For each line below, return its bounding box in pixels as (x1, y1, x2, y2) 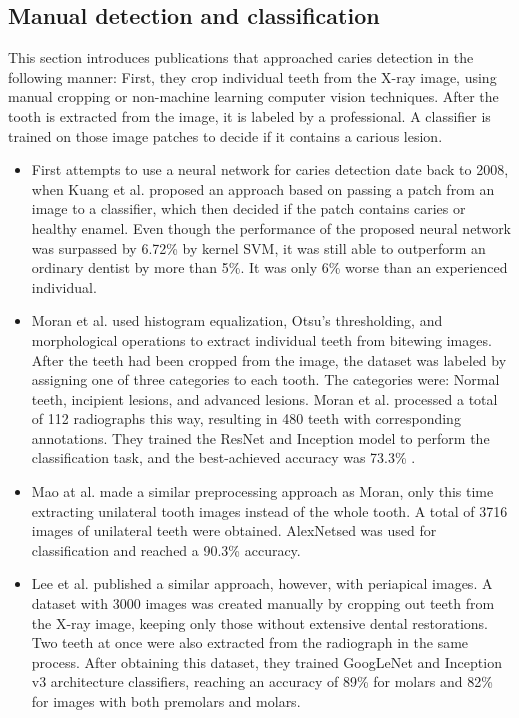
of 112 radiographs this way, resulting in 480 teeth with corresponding (31, 408, 461, 429)
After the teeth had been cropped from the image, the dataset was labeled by (31, 349, 507, 370)
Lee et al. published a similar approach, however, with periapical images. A (31, 573, 493, 594)
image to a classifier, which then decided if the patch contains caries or (31, 198, 466, 219)
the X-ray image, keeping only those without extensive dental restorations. (31, 612, 488, 633)
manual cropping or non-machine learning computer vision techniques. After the (8, 86, 499, 107)
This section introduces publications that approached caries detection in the (8, 47, 474, 68)
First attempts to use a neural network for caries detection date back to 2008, (31, 159, 509, 180)
